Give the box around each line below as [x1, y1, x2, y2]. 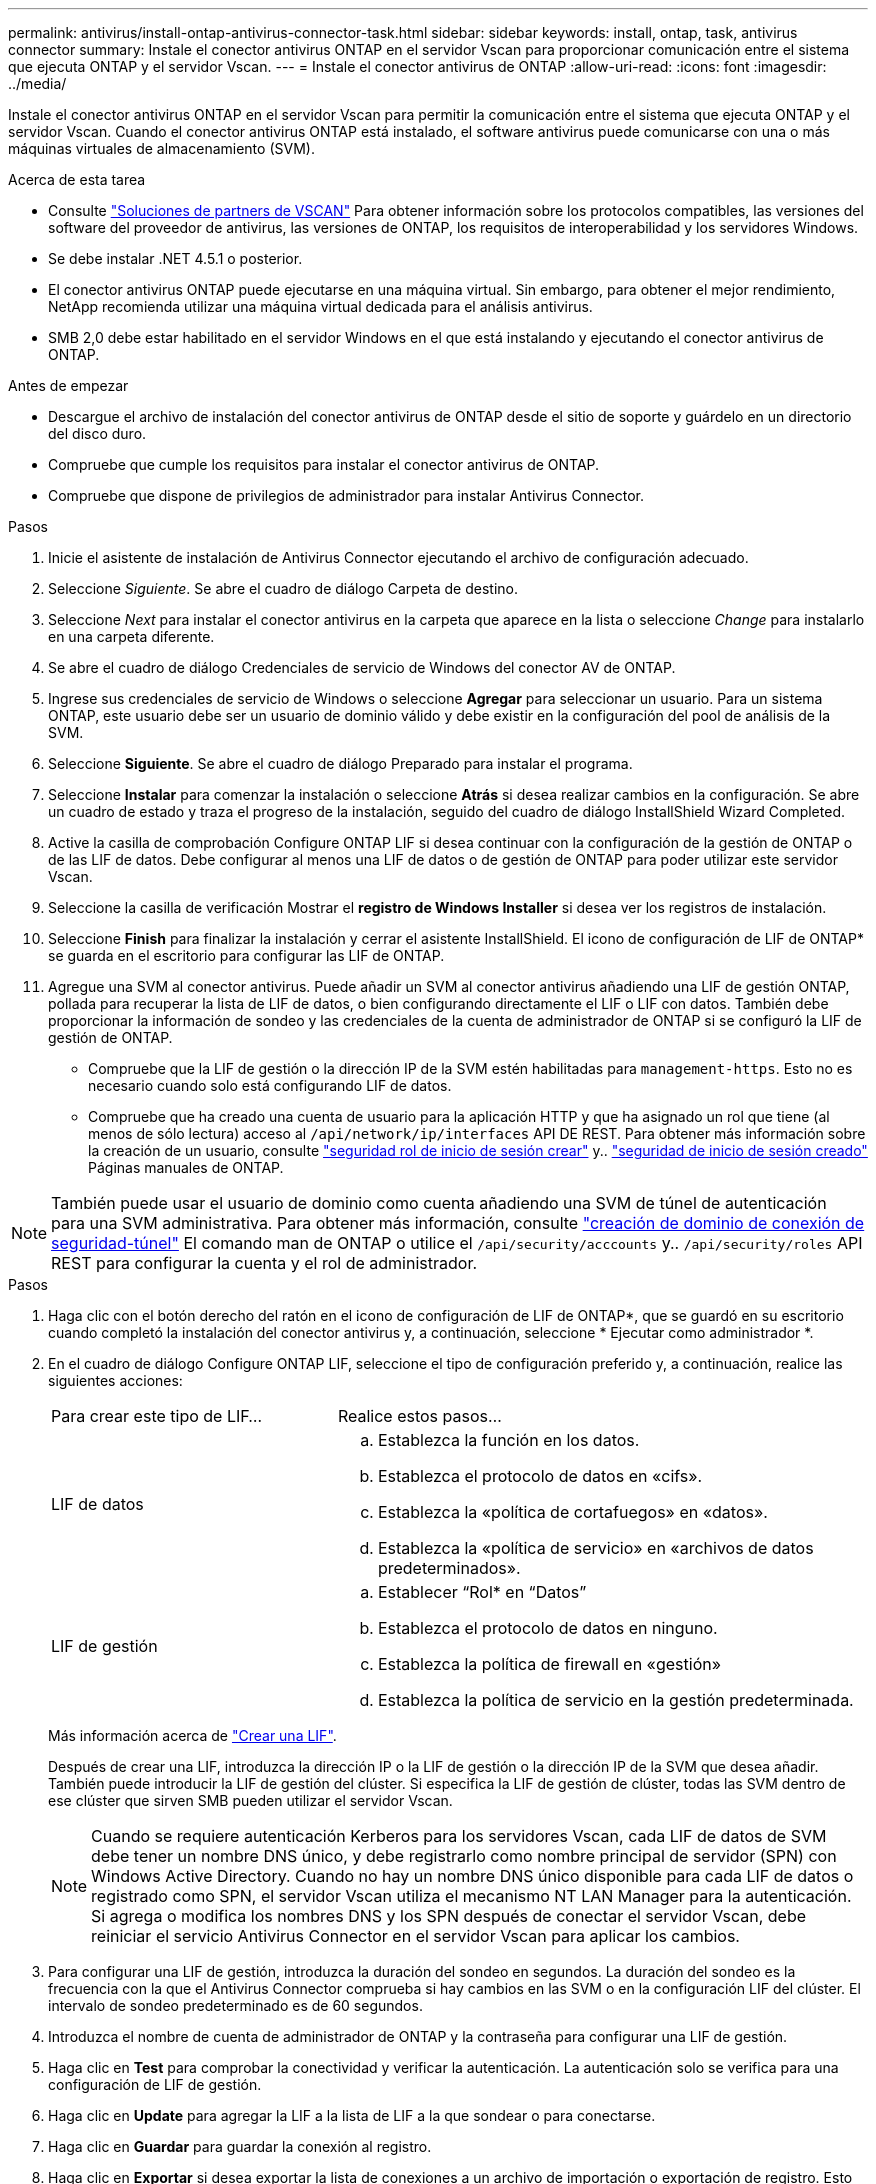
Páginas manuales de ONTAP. [88, 1159, 284, 1176]
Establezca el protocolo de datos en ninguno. [377, 1618, 718, 1638]
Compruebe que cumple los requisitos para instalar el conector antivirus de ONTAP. [48, 456, 600, 473]
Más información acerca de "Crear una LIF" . [48, 1727, 337, 1744]
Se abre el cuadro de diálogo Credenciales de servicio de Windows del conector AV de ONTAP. [48, 659, 676, 676]
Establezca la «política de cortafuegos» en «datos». [377, 1502, 768, 1522]
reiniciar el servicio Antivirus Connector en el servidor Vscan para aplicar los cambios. [91, 1926, 740, 1946]
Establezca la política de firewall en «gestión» [377, 1654, 721, 1674]
